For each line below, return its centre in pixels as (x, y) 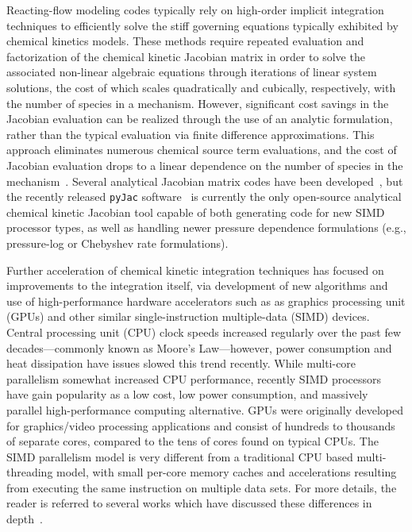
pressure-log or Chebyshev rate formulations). (117, 243)
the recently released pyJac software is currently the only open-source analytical (204, 197)
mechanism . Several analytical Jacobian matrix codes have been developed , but (205, 181)
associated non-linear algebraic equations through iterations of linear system (192, 72)
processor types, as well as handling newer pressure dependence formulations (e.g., (206, 227)
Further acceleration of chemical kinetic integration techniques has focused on (195, 270)
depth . (25, 519)
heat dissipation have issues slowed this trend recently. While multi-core (181, 363)
